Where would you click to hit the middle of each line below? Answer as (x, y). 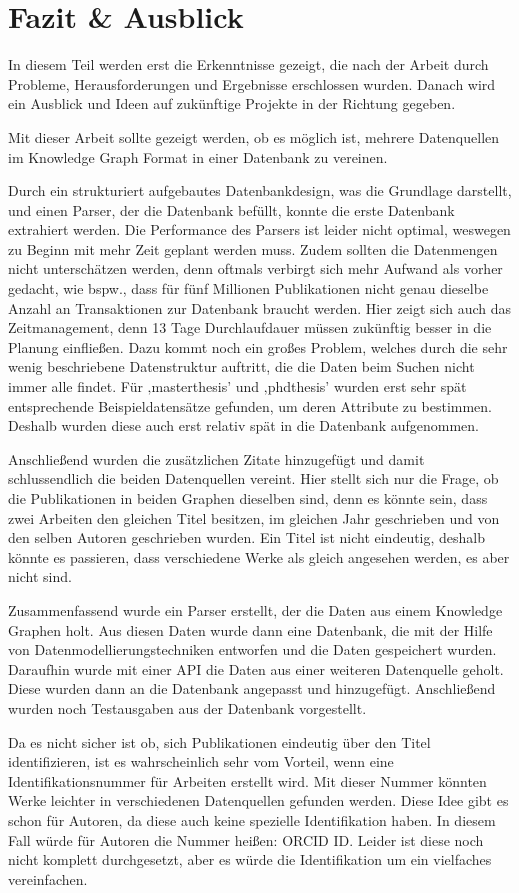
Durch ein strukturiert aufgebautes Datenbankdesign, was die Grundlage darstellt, (260, 190)
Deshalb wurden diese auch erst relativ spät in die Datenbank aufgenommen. (243, 425)
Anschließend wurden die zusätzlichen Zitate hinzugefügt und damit (216, 458)
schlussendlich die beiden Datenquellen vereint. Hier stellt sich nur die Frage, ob (253, 478)
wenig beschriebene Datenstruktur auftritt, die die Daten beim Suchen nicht (241, 366)
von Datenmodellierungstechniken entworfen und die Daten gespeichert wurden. (252, 649)
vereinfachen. (48, 878)
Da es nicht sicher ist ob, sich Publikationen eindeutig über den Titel (219, 741)
